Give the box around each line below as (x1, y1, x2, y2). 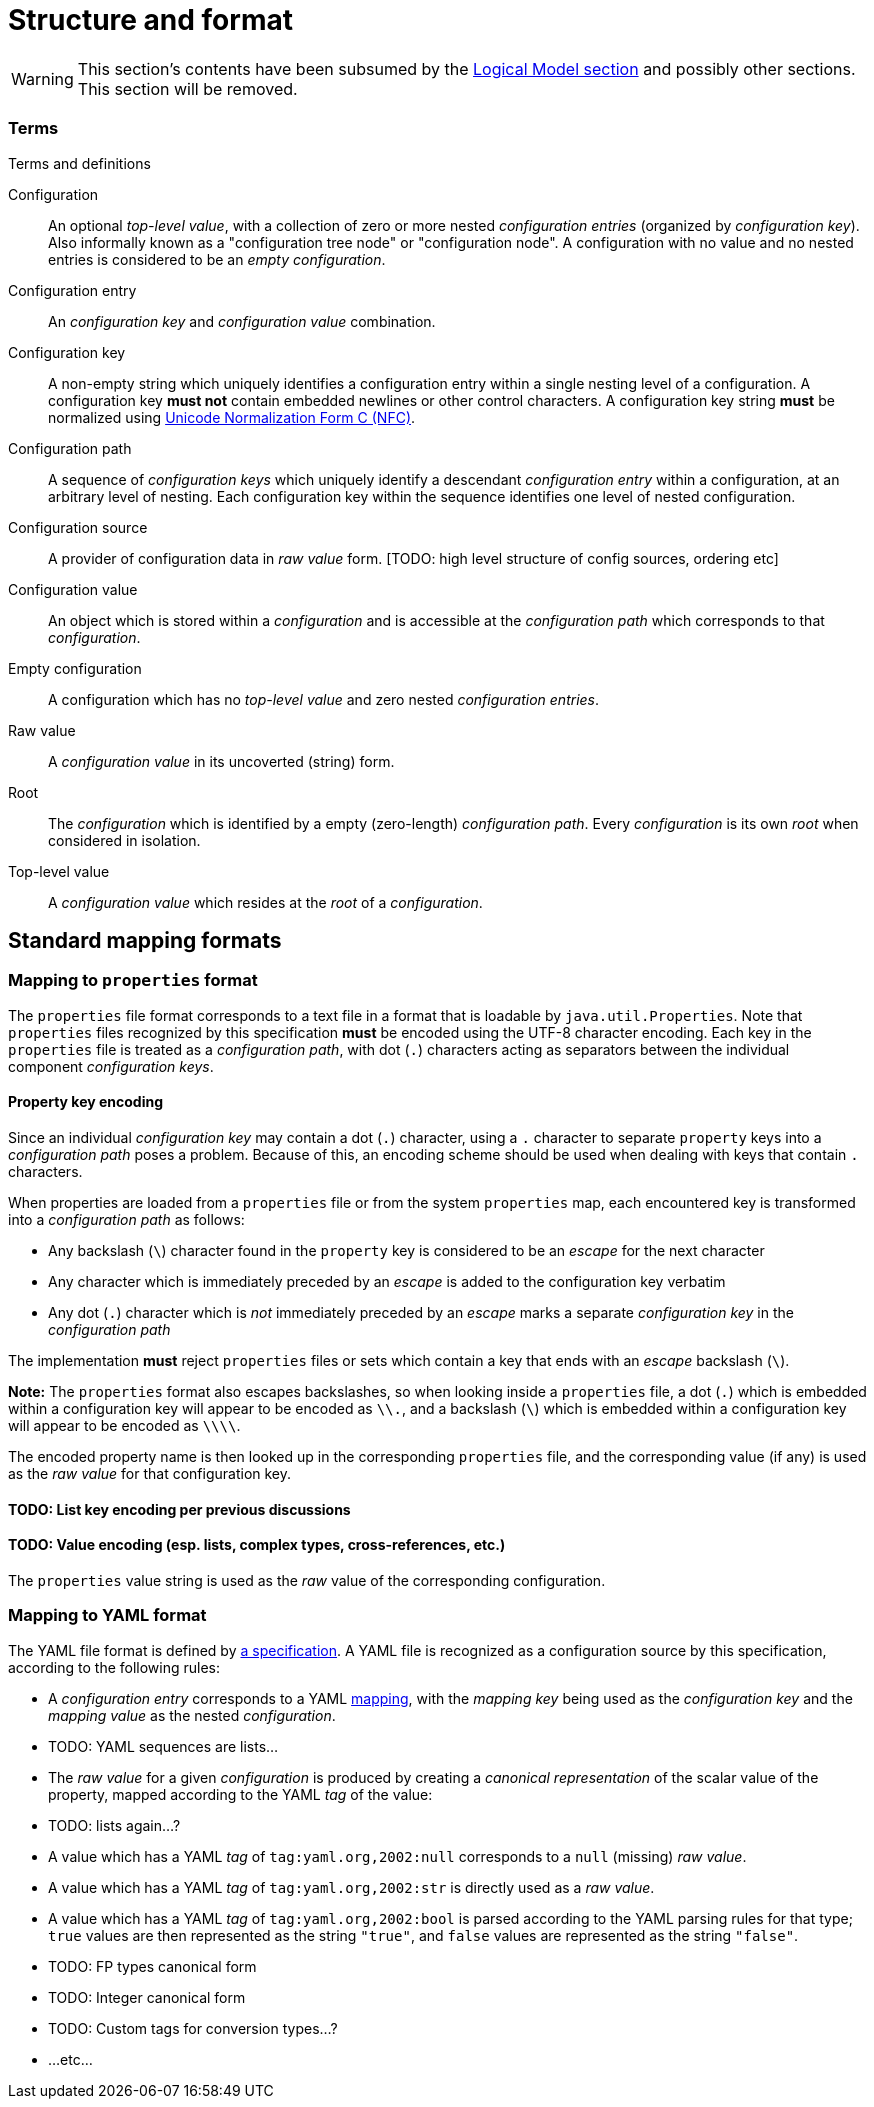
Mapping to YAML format (8, 1605, 207, 1626)
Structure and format (8, 3, 293, 37)
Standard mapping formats (8, 927, 282, 953)
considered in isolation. (48, 831, 201, 849)
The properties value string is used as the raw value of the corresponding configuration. (8, 1571, 606, 1589)
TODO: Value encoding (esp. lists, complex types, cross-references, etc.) (8, 1536, 506, 1554)
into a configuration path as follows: (8, 1210, 245, 1228)
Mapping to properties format (8, 970, 258, 991)
